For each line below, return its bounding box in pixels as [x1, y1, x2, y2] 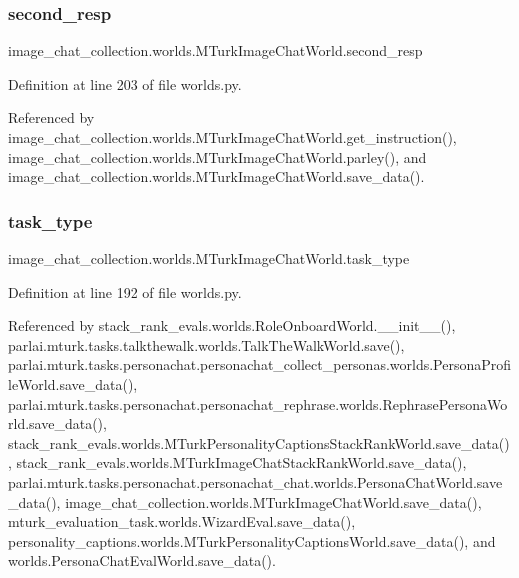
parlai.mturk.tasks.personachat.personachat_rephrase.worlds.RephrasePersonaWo [8, 393, 508, 414]
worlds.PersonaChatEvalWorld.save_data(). [8, 550, 276, 571]
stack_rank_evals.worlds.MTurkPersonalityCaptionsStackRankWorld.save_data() [8, 432, 510, 453]
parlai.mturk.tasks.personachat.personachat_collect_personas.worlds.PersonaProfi [8, 354, 512, 375]
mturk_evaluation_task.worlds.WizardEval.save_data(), [8, 511, 356, 532]
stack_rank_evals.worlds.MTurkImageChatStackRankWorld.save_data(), [16, 452, 467, 473]
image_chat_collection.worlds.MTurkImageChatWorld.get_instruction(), [8, 127, 457, 147]
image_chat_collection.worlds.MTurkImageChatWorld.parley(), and [8, 146, 427, 167]
